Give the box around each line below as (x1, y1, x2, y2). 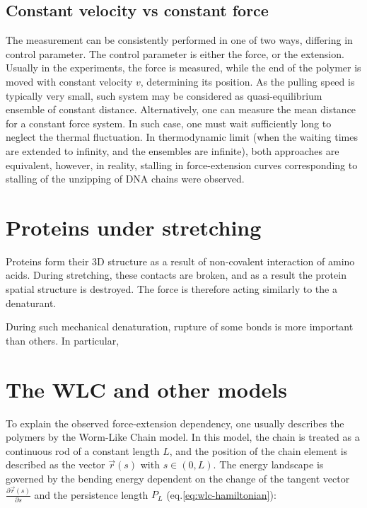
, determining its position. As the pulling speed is (140, 74, 355, 88)
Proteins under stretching (6, 212, 262, 241)
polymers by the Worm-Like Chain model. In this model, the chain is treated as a (6, 429, 360, 444)
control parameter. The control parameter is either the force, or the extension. (6, 46, 344, 61)
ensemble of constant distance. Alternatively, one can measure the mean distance (6, 102, 356, 117)
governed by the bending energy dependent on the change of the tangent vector (6, 471, 350, 485)
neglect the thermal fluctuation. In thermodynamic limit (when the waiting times (6, 129, 358, 144)
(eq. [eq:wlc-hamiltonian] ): (166, 487, 276, 502)
